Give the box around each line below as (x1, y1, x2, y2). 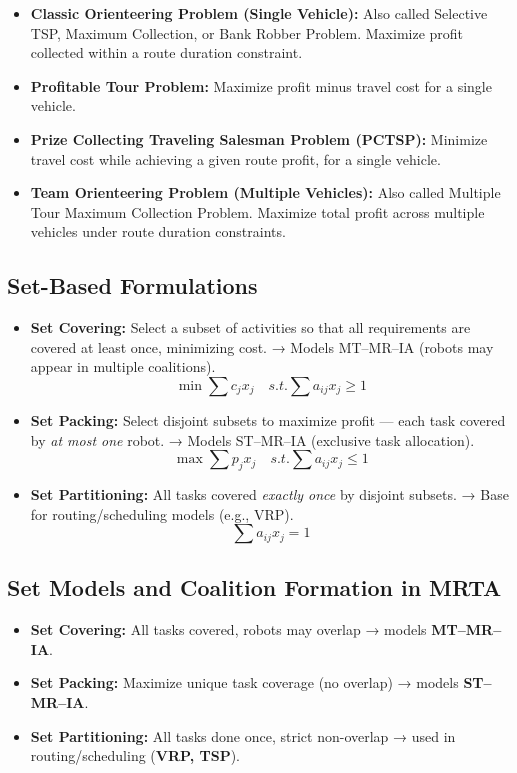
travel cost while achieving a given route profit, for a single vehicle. (30, 148, 441, 169)
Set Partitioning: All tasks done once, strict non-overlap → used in (30, 725, 456, 746)
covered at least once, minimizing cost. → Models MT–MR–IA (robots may (30, 336, 494, 357)
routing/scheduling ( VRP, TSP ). (30, 745, 241, 766)
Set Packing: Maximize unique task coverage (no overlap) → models (30, 672, 459, 693)
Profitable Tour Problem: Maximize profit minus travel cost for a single (30, 75, 492, 96)
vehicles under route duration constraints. (30, 221, 286, 242)
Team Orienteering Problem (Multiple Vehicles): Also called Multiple (30, 182, 501, 203)
